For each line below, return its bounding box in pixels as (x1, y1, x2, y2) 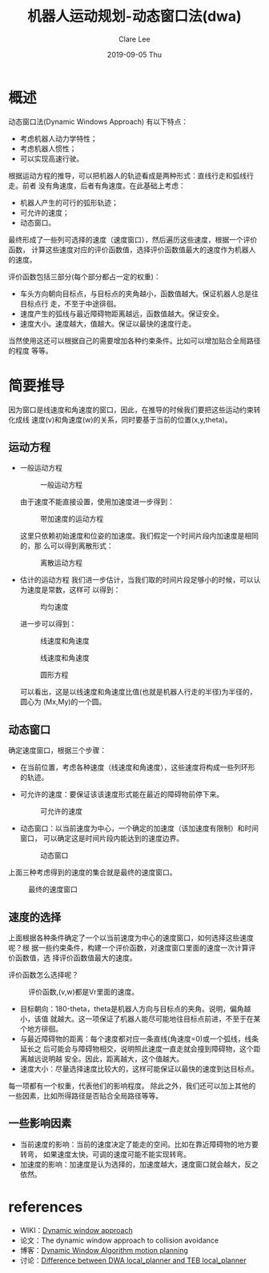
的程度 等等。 (8, 346, 53, 355)
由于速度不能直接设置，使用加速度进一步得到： (19, 497, 175, 506)
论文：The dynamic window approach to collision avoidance (19, 1235, 219, 1245)
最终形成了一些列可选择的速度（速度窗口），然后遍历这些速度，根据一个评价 (8, 234, 258, 244)
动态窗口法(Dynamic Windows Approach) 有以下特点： (8, 117, 189, 126)
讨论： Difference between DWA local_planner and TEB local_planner (19, 1255, 247, 1265)
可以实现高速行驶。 (19, 154, 84, 163)
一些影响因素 (8, 1117, 72, 1131)
